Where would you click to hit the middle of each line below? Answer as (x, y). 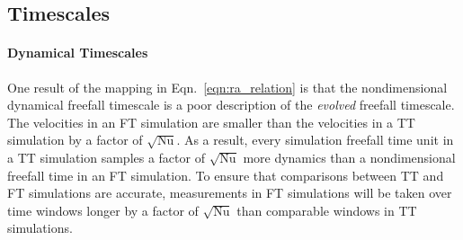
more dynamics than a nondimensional (349, 157)
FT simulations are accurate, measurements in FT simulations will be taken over (230, 193)
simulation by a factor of (75, 140)
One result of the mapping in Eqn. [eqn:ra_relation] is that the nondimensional (227, 87)
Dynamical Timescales (78, 53)
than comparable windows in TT (327, 210)
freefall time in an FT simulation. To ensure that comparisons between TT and (226, 175)
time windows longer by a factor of (103, 210)
